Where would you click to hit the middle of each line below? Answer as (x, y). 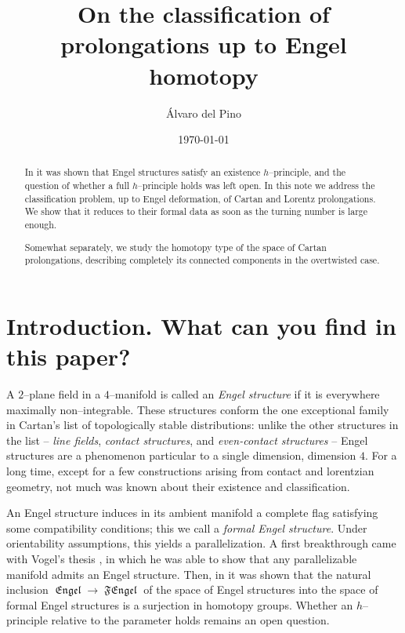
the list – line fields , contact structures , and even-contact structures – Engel (187, 440)
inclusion (27, 589)
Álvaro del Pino (204, 113)
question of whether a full (77, 186)
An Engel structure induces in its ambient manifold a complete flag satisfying (192, 513)
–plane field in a (62, 394)
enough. (41, 225)
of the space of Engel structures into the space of (261, 589)
